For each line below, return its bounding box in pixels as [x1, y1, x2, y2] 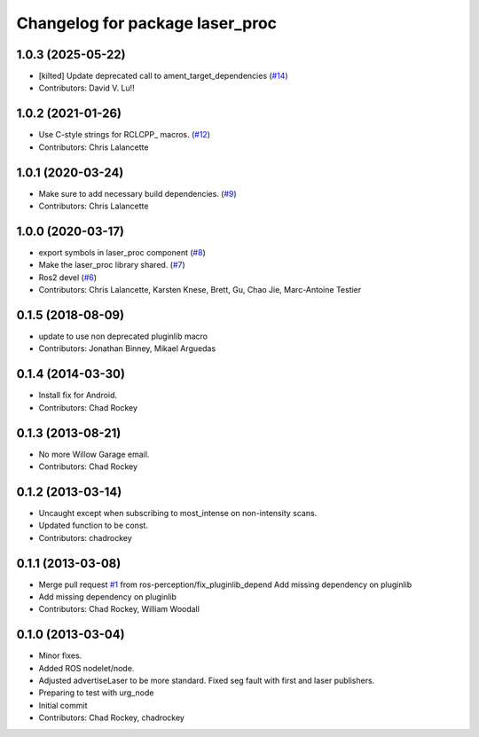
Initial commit [38, 700, 88, 710]
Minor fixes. [38, 650, 82, 661]
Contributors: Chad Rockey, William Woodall [38, 604, 200, 615]
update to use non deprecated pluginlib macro [38, 331, 208, 341]
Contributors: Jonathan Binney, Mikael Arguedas [38, 343, 216, 354]
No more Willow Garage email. [38, 449, 150, 459]
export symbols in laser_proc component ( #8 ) [38, 247, 206, 257]
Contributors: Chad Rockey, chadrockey [38, 712, 185, 723]
